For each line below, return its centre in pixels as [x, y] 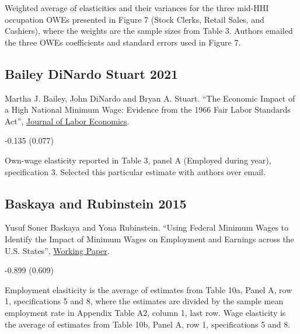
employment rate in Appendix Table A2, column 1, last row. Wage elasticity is [145, 312]
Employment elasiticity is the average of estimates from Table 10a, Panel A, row [149, 289]
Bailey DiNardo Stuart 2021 [92, 73]
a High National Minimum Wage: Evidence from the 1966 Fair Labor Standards [148, 109]
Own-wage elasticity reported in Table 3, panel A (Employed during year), [138, 160]
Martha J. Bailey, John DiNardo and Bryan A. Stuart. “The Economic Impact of [150, 98]
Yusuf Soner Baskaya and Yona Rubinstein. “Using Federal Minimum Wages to [147, 227]
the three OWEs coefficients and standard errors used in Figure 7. [123, 42]
